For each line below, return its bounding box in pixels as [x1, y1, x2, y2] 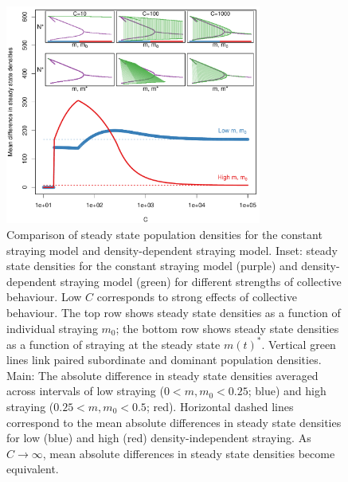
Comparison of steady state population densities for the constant [6, 225, 323, 242]
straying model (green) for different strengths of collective [60, 272, 342, 289]
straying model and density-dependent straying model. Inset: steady [6, 241, 338, 258]
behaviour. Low [6, 288, 82, 305]
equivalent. [6, 460, 59, 477]
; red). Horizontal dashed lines [146, 398, 294, 414]
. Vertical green [261, 335, 336, 352]
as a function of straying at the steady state [6, 335, 221, 352]
